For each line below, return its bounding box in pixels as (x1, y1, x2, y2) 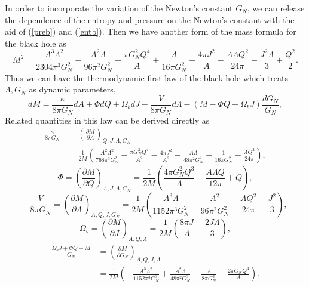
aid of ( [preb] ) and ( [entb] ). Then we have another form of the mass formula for (5, 25, 296, 38)
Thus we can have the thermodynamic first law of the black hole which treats (5, 71, 288, 84)
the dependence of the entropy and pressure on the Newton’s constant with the (5, 13, 295, 26)
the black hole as (5, 36, 66, 49)
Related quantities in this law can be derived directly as (5, 114, 210, 126)
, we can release (247, 2, 305, 14)
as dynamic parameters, (29, 83, 116, 95)
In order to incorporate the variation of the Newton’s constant (5, 2, 233, 14)
